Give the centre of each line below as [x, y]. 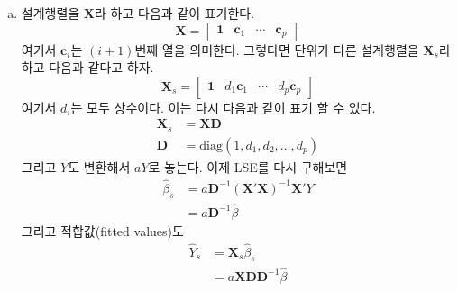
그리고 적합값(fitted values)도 [102, 230]
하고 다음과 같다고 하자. [87, 67]
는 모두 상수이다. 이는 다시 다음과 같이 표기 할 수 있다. [223, 107]
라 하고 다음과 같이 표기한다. [175, 13]
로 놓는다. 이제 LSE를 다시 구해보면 [248, 166]
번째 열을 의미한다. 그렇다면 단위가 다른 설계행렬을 [277, 49]
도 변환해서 [99, 166]
